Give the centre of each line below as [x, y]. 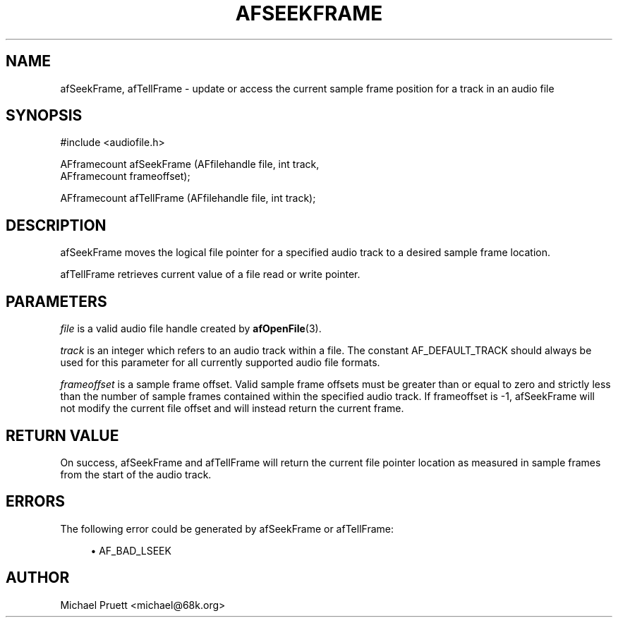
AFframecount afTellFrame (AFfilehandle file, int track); [188, 198]
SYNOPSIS [44, 116]
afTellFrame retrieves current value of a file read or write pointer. [210, 274]
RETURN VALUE [62, 435]
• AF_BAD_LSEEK [131, 550]
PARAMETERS [56, 301]
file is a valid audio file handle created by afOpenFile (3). [191, 329]
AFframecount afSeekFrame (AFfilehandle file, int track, [190, 164]
